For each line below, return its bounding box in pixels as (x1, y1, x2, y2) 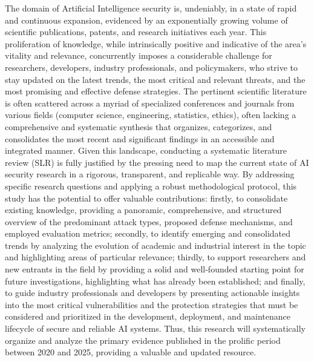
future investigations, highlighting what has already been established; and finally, (5, 274, 306, 287)
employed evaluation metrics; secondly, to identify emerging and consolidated (5, 227, 291, 240)
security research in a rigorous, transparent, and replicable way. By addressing (5, 168, 295, 180)
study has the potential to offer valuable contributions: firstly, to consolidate (5, 191, 288, 204)
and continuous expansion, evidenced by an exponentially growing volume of (5, 13, 288, 26)
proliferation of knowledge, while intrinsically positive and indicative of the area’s (5, 37, 307, 50)
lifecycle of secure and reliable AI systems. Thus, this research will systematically (5, 322, 306, 335)
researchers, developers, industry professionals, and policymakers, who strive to (5, 61, 298, 73)
